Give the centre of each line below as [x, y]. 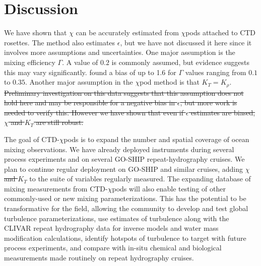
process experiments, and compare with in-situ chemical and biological [113, 248]
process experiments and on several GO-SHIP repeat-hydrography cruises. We [124, 159]
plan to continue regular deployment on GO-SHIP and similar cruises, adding [123, 169]
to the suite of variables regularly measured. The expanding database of [140, 179]
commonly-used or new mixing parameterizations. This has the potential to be [125, 198]
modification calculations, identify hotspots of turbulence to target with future [125, 238]
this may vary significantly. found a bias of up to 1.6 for [90, 72]
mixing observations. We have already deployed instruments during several [119, 149]
